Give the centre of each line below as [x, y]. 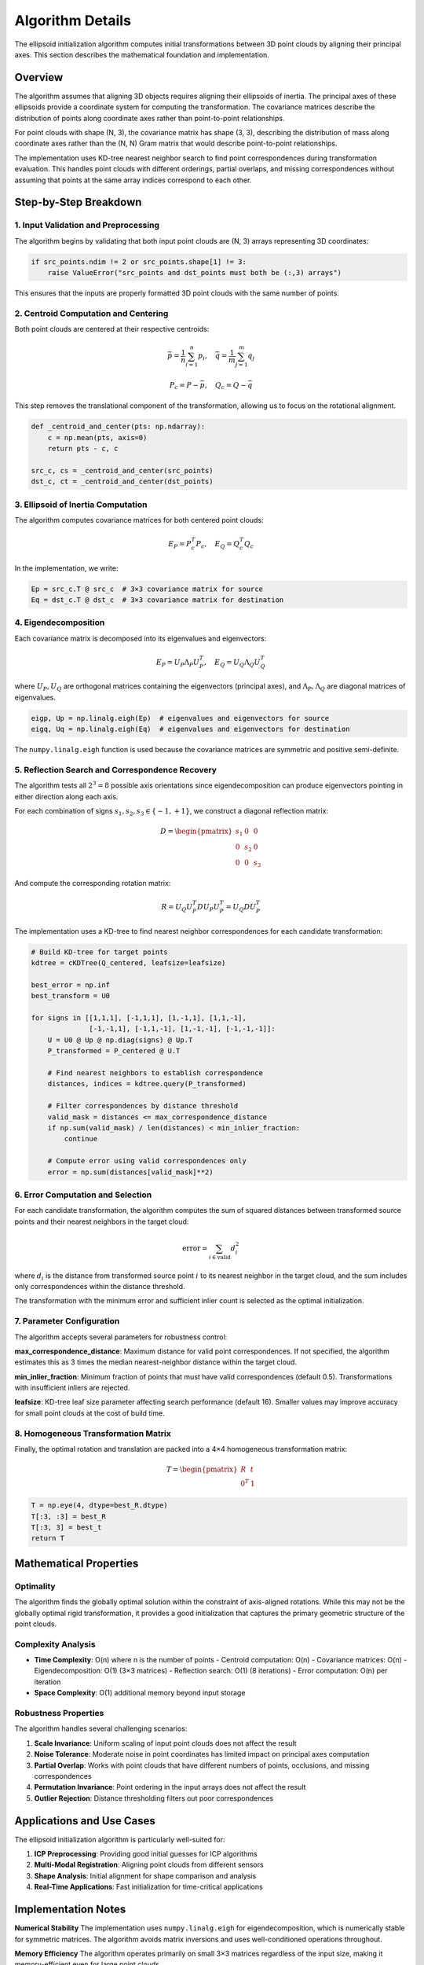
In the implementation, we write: [66, 568]
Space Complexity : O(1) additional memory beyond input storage [140, 1693]
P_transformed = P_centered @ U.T [114, 1051]
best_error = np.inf [70, 985]
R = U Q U [177, 908]
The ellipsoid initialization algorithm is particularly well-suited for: [120, 1839]
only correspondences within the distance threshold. [100, 1286]
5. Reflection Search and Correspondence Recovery [116, 769]
